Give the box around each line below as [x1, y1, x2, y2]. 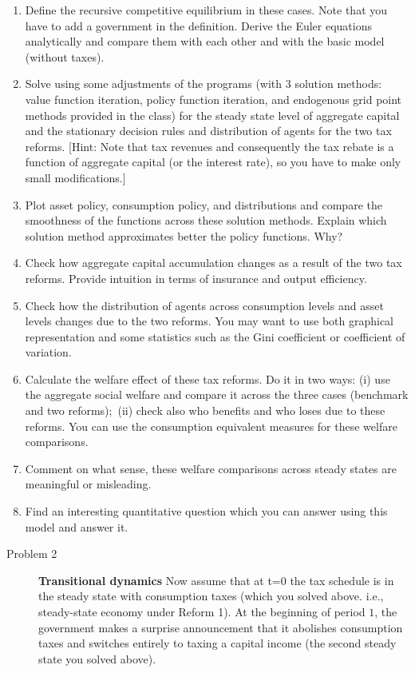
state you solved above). [38, 650, 156, 667]
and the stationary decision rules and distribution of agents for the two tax [25, 122, 392, 139]
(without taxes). [25, 48, 105, 65]
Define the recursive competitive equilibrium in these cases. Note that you [25, 2, 388, 18]
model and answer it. [25, 518, 128, 535]
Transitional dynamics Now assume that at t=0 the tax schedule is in [38, 571, 394, 588]
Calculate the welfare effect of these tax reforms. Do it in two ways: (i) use [25, 370, 390, 387]
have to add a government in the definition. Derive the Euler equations [25, 17, 373, 34]
